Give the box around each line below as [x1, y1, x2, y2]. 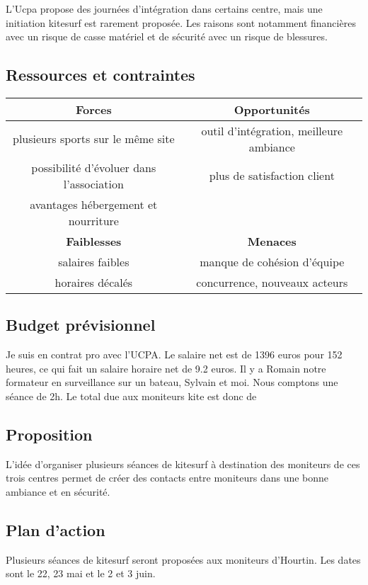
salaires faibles [58, 253, 130, 270]
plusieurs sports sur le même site [13, 130, 175, 147]
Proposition [6, 423, 93, 445]
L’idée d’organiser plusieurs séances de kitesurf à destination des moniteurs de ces [6, 456, 360, 471]
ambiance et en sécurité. [6, 484, 110, 499]
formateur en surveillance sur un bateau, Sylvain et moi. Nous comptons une [6, 375, 338, 390]
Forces [75, 101, 112, 118]
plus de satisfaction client [209, 167, 335, 184]
